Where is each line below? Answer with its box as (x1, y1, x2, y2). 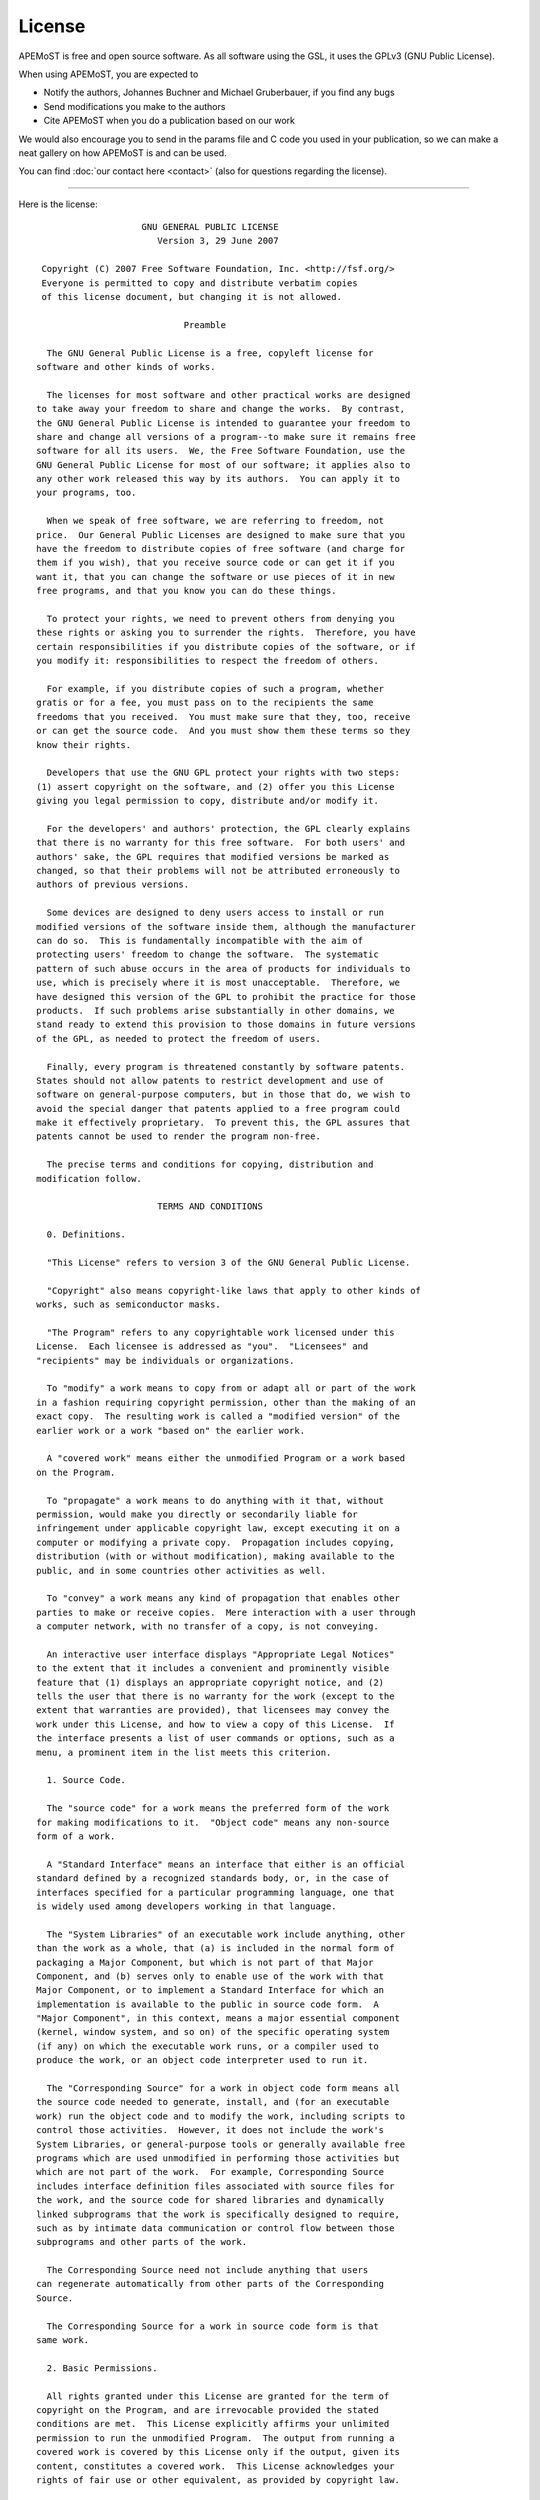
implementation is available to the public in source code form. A (36, 1998, 379, 2010)
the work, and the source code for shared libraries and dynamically (36, 2195, 385, 2206)
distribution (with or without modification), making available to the (36, 1551, 395, 1562)
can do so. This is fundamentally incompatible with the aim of (36, 935, 364, 946)
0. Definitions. (46, 1229, 127, 1240)
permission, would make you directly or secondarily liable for (36, 1509, 359, 1520)
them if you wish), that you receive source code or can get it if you (36, 557, 395, 569)
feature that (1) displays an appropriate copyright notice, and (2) (36, 1676, 385, 1688)
